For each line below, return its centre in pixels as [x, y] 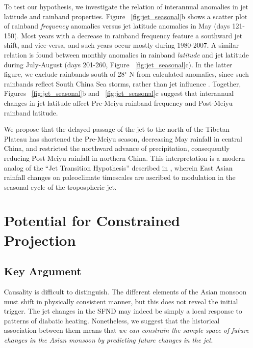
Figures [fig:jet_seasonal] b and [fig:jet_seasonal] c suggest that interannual [119, 93]
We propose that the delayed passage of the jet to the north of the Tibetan [117, 129]
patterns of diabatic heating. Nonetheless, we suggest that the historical [112, 320]
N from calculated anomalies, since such [189, 74]
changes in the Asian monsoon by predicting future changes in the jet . [109, 340]
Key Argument [43, 271]
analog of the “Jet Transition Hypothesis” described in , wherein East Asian [118, 167]
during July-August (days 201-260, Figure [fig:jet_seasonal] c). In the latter [118, 64]
